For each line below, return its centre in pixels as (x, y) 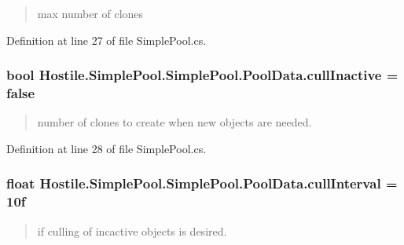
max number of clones (90, 13)
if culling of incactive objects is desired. (132, 230)
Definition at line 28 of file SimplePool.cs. (107, 148)
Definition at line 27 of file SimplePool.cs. (107, 40)
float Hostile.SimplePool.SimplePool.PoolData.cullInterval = (202, 183)
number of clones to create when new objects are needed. (174, 122)
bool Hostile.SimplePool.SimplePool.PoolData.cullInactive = (202, 75)
